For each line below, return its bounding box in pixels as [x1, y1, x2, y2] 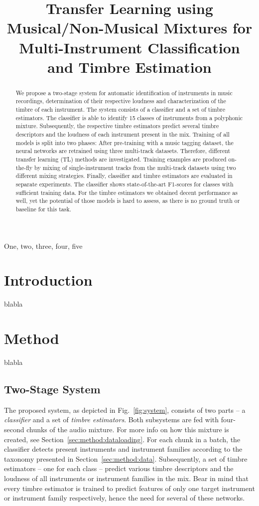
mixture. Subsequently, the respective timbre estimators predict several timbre [15, 122, 219, 130]
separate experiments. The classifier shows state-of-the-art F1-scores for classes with [15, 179, 234, 188]
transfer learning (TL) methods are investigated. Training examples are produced [15, 155, 227, 163]
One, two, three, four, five [4, 240, 83, 251]
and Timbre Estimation [47, 56, 212, 77]
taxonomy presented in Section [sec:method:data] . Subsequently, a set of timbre [4, 453, 248, 464]
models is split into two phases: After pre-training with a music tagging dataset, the [15, 138, 234, 147]
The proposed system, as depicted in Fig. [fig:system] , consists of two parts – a [4, 404, 246, 415]
